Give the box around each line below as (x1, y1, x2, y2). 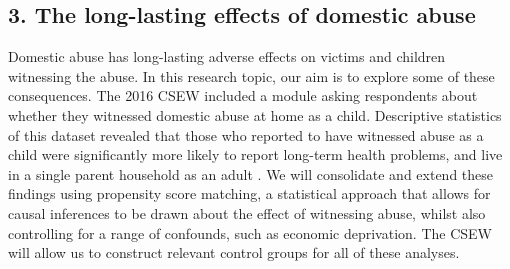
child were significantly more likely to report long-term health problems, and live (8, 144, 503, 165)
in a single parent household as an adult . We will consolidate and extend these (8, 163, 494, 184)
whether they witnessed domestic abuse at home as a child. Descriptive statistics (8, 104, 502, 125)
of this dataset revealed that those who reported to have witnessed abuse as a (8, 124, 484, 145)
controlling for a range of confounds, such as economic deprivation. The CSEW (8, 222, 492, 243)
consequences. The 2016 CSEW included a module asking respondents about (8, 85, 478, 106)
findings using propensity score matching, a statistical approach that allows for (8, 183, 491, 204)
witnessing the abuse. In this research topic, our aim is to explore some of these (8, 65, 495, 86)
